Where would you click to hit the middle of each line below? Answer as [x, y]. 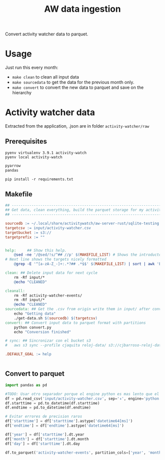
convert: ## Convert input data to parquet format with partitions [76, 323]
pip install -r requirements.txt [39, 179]
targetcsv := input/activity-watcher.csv [48, 228]
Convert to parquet [35, 374]
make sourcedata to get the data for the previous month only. [73, 82]
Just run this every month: [32, 68]
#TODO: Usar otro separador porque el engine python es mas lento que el [82, 394]
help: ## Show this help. [36, 250]
